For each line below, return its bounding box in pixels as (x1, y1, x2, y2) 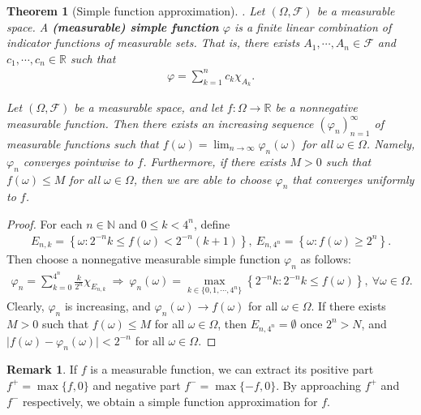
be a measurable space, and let (74, 99, 223, 116)
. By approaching (276, 376, 361, 393)
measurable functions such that (6, 135, 159, 152)
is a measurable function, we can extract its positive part (90, 361, 374, 378)
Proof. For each (6, 215, 83, 232)
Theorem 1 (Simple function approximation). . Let (6, 2, 265, 19)
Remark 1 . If (6, 361, 78, 378)
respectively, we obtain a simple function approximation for (22, 392, 318, 409)
